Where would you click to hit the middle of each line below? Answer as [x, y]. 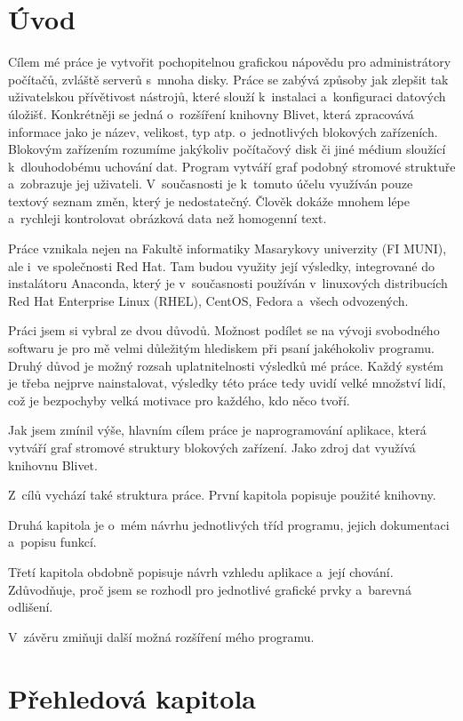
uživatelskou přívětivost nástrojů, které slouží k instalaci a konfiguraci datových [227, 96]
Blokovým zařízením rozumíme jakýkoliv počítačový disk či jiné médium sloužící [227, 149]
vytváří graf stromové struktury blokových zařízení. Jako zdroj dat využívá [212, 447]
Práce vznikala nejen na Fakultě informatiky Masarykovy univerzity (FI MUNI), [228, 248]
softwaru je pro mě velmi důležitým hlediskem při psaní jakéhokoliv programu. [221, 348]
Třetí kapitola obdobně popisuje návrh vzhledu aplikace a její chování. [201, 571]
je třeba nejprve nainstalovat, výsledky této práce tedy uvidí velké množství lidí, [227, 383]
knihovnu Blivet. [53, 465]
